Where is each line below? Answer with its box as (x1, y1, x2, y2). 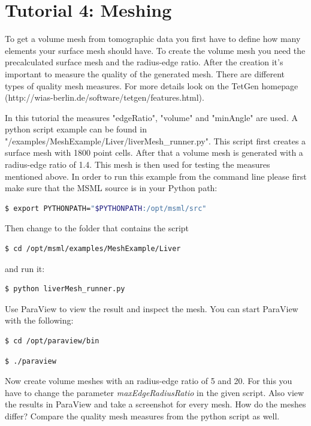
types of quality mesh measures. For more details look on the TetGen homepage (5, 79, 298, 92)
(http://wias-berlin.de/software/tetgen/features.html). (5, 91, 204, 104)
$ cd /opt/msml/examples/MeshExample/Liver (5, 244, 181, 253)
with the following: (5, 314, 74, 327)
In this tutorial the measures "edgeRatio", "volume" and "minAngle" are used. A (5, 111, 298, 123)
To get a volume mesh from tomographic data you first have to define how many (5, 32, 301, 45)
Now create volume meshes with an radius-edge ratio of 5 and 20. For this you (5, 374, 292, 387)
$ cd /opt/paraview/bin (5, 337, 99, 345)
